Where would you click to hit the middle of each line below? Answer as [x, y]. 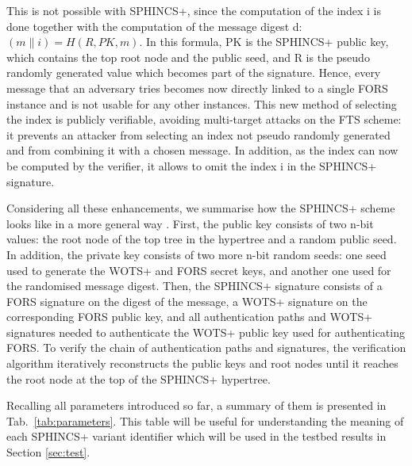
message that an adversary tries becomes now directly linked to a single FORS [197, 88]
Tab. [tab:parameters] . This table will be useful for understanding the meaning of [205, 420]
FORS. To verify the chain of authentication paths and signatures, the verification [206, 348]
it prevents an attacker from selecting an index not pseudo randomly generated [198, 134]
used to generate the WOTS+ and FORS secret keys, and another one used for [199, 270]
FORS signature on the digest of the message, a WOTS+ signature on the [187, 301]
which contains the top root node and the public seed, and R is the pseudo [188, 57]
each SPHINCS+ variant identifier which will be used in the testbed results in [196, 436]
